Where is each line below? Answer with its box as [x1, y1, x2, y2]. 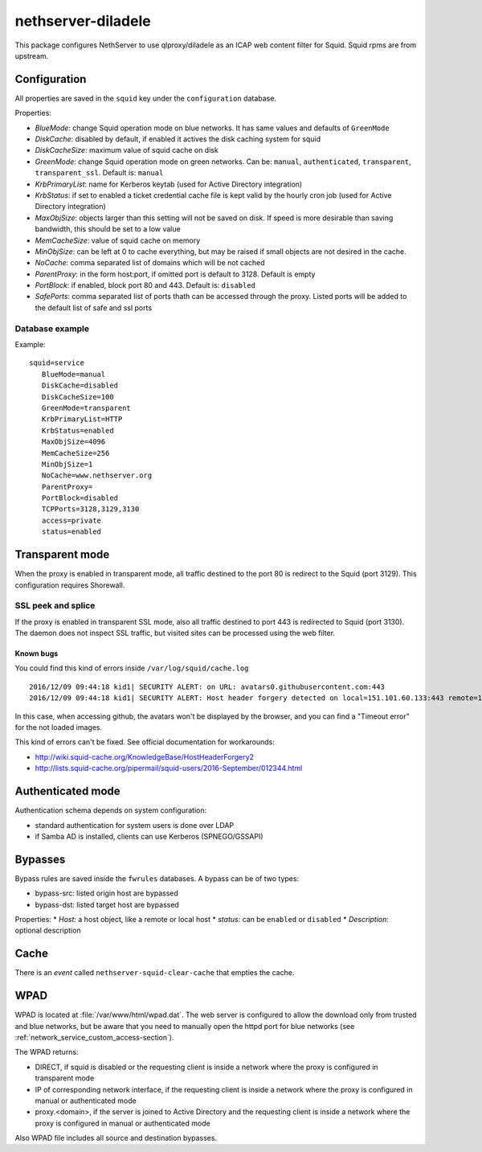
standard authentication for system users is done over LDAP [35, 820, 235, 830]
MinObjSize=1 [41, 459, 93, 469]
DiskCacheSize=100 [41, 392, 114, 401]
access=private [41, 515, 102, 525]
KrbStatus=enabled [41, 426, 114, 435]
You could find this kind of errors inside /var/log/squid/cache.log [14, 663, 249, 673]
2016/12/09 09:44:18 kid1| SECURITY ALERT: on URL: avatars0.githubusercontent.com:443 [29, 682, 386, 691]
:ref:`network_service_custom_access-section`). [14, 1032, 174, 1042]
